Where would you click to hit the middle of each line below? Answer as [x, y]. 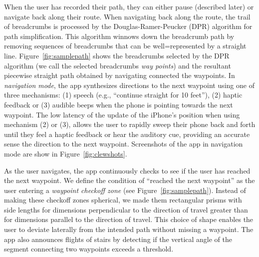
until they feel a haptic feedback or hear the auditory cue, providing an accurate [127, 134]
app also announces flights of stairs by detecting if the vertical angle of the [118, 239]
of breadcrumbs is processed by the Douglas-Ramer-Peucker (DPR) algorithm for [128, 26]
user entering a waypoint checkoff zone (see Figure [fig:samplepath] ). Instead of [125, 190]
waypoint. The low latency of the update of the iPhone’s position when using [122, 114]
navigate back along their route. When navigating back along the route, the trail [127, 16]
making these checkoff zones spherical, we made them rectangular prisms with [123, 200]
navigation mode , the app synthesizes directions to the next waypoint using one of [129, 85]
